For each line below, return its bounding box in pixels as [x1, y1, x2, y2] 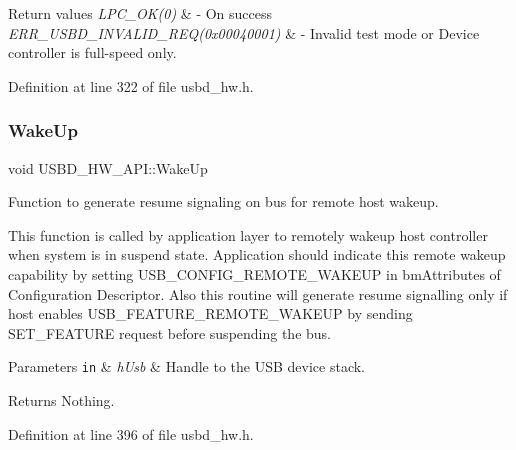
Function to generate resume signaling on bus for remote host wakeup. [8, 191, 439, 212]
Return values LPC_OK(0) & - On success [8, 3, 273, 23]
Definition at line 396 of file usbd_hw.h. [8, 423, 254, 444]
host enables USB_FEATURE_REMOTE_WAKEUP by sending [8, 303, 413, 324]
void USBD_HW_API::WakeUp [8, 157, 208, 178]
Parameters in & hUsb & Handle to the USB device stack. [8, 356, 365, 377]
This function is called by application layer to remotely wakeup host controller [8, 224, 488, 245]
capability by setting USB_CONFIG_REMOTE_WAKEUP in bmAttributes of [8, 263, 501, 284]
